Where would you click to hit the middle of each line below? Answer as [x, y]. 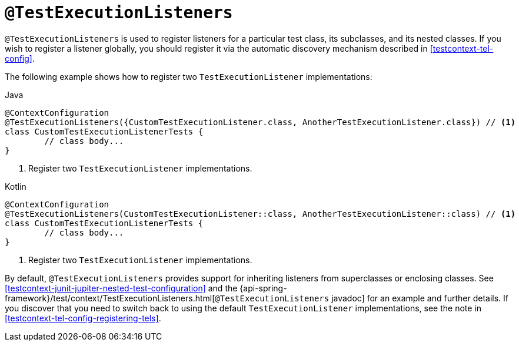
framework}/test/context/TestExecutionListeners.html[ [110, 298]
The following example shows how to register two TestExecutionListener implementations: [189, 76]
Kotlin [16, 186]
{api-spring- [263, 288]
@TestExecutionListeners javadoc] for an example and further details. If [362, 298]
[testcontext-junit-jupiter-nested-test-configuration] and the [121, 288]
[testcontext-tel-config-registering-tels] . [83, 318]
